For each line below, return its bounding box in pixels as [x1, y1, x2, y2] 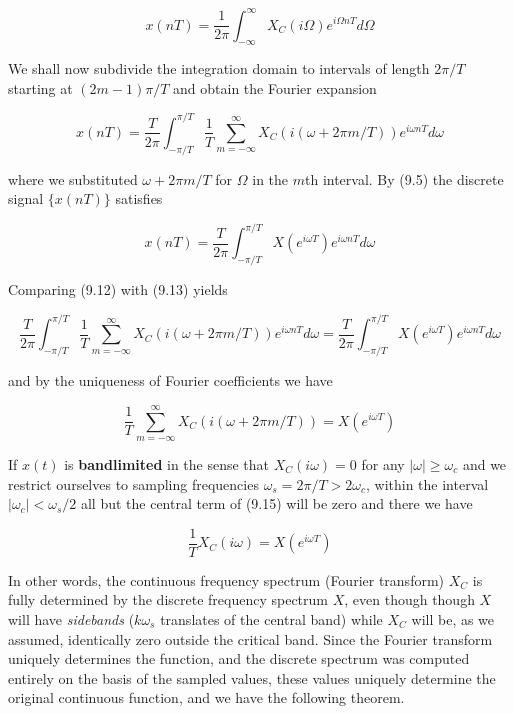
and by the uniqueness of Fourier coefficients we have [8, 370, 333, 391]
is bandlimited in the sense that [64, 453, 270, 474]
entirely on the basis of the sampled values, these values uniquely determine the [8, 667, 496, 688]
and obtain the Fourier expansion [173, 77, 377, 98]
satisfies [115, 188, 163, 209]
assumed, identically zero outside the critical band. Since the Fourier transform [8, 628, 493, 649]
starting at [8, 77, 73, 98]
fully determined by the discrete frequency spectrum [8, 589, 328, 610]
